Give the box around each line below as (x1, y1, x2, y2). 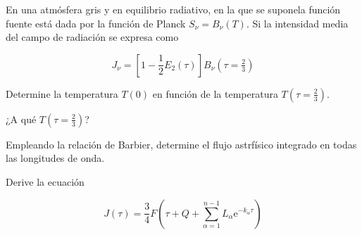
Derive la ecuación (6, 174, 85, 189)
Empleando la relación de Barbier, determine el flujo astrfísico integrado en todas (6, 136, 357, 151)
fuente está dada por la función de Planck (6, 15, 186, 30)
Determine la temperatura (6, 86, 118, 101)
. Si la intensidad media (246, 15, 349, 30)
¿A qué (6, 111, 37, 126)
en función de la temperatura (152, 86, 278, 101)
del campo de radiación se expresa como (6, 30, 179, 44)
